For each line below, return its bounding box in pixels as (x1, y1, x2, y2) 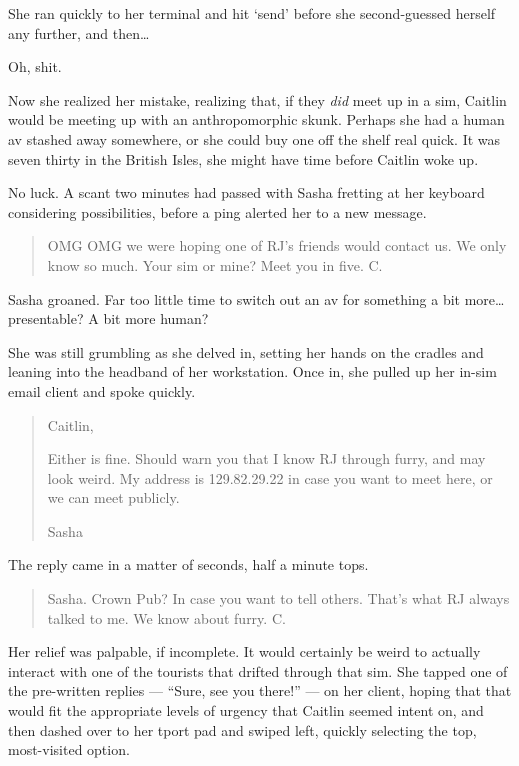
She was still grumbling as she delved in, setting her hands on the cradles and (8, 341, 484, 362)
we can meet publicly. (47, 487, 180, 508)
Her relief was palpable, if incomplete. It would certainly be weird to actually (8, 641, 481, 662)
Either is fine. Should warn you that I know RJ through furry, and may (47, 448, 486, 469)
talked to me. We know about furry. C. (47, 607, 286, 628)
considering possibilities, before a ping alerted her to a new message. (8, 201, 427, 222)
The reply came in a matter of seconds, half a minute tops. (8, 554, 369, 575)
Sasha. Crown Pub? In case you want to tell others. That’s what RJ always (47, 588, 510, 609)
